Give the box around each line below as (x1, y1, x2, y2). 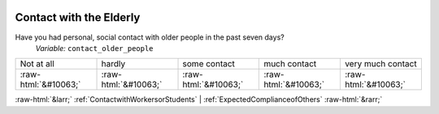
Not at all (20, 58, 54, 70)
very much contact (344, 58, 418, 70)
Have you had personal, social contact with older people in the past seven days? (15, 32, 285, 42)
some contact (182, 58, 236, 70)
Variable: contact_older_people (35, 43, 154, 53)
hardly (101, 58, 126, 70)
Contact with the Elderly (15, 11, 141, 24)
